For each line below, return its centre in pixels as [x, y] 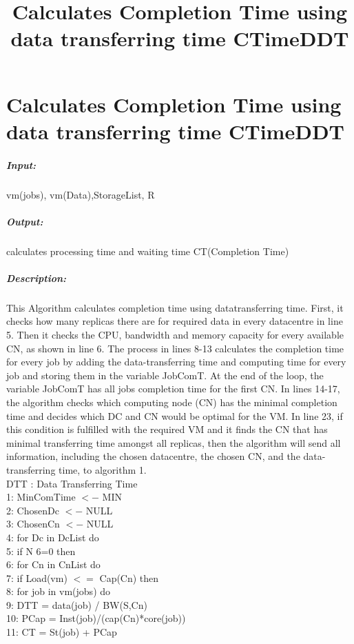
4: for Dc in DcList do [53, 537]
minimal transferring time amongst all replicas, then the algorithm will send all [174, 442]
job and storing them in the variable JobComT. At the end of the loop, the [165, 375]
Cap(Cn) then [129, 577]
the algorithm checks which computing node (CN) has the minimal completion [172, 402]
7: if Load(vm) [37, 577]
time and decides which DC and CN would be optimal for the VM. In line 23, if [175, 415]
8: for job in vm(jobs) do [59, 591]
